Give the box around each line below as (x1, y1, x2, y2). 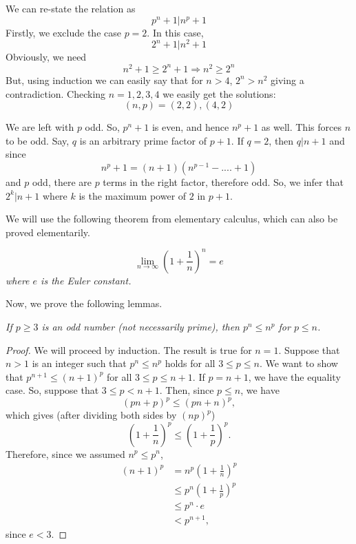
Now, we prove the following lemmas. (6, 296, 163, 311)
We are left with (6, 120, 74, 134)
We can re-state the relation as (6, 1, 136, 15)
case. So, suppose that (6, 383, 99, 397)
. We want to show (259, 356, 338, 370)
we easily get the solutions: (163, 86, 276, 101)
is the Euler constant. (41, 273, 132, 287)
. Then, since (159, 383, 214, 397)
